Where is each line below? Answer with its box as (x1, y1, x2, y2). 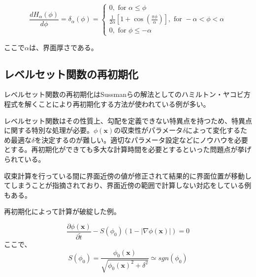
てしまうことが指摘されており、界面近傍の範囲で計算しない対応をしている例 (4, 180, 252, 190)
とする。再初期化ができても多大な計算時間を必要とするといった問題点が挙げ (4, 144, 252, 154)
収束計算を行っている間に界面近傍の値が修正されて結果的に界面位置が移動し (4, 170, 252, 181)
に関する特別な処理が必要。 (4, 125, 94, 135)
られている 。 (4, 154, 45, 164)
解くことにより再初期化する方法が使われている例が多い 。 (24, 98, 210, 109)
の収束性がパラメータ (114, 125, 183, 135)
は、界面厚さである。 (29, 42, 98, 52)
